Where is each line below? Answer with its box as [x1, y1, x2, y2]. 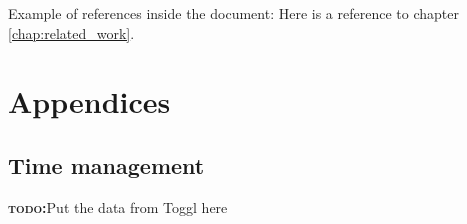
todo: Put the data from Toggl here [8, 196, 228, 217]
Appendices [8, 81, 171, 122]
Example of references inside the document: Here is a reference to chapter [8, 3, 459, 23]
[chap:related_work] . [8, 22, 135, 43]
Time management [8, 149, 205, 180]
